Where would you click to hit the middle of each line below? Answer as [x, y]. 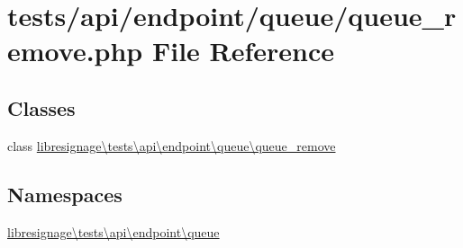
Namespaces [65, 194]
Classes [41, 107]
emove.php [75, 51]
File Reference [243, 51]
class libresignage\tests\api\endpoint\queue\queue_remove [172, 145]
